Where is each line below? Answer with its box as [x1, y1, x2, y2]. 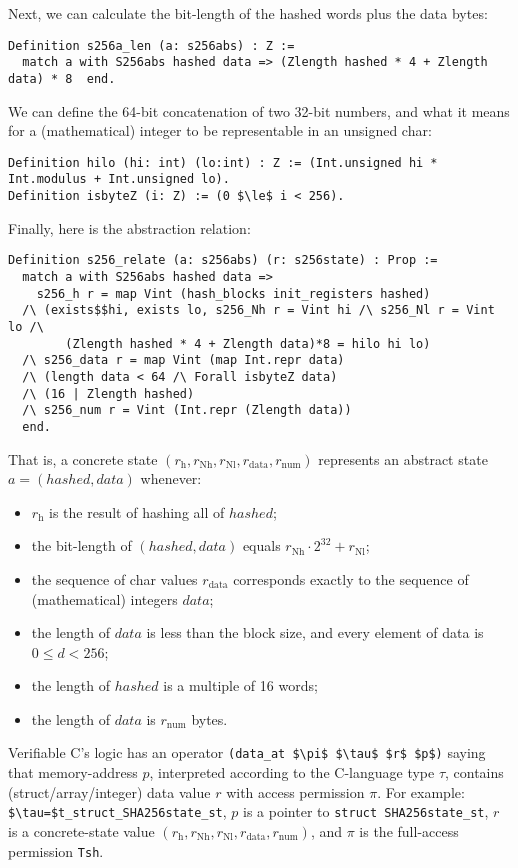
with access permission [226, 781, 365, 802]
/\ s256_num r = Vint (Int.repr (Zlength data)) [22, 403, 352, 418]
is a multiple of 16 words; [163, 675, 318, 696]
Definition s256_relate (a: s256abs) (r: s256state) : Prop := [8, 253, 438, 268]
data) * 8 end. [8, 71, 116, 86]
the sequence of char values [31, 568, 198, 589]
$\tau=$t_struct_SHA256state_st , [8, 801, 227, 822]
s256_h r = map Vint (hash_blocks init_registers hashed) [36, 286, 431, 301]
